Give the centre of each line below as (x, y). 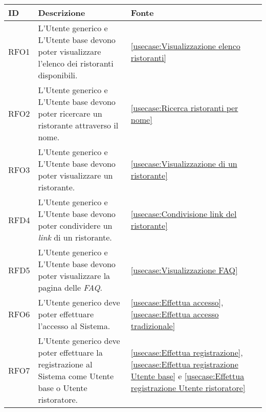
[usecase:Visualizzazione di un (184, 164)
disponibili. (58, 75)
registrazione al (65, 364)
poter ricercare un (70, 113)
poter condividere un (75, 225)
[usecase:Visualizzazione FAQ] (184, 270)
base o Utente (63, 388)
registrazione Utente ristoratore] (188, 388)
